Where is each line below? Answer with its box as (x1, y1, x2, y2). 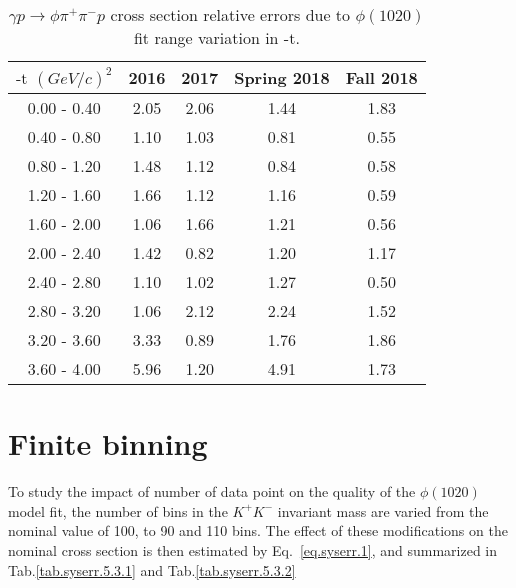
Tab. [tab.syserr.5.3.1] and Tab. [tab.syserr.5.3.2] (8, 559, 296, 580)
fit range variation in (133, 26, 279, 49)
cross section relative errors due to (110, 3, 351, 26)
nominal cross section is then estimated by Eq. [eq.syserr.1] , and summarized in (8, 539, 498, 560)
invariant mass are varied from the (277, 500, 489, 521)
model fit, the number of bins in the (8, 500, 228, 521)
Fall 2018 (345, 66, 418, 89)
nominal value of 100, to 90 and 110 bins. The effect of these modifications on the (8, 520, 508, 541)
